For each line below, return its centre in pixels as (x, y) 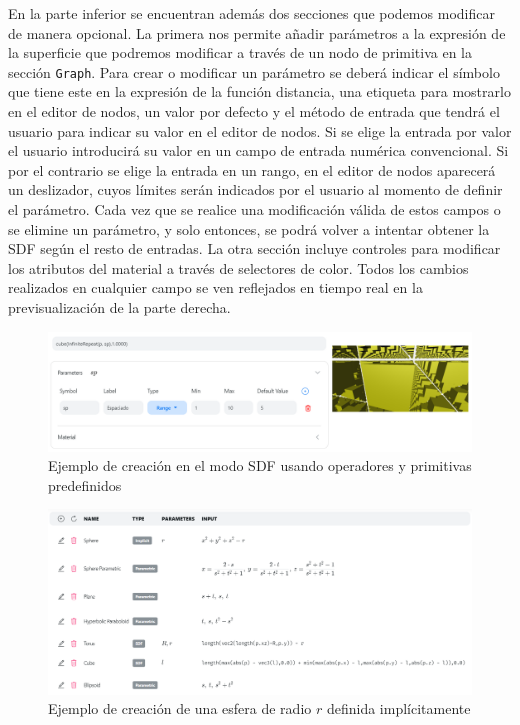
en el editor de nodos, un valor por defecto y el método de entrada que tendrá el (254, 111)
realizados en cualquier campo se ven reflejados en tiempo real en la (215, 287)
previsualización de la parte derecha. (119, 306)
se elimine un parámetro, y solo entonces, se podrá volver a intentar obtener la (249, 228)
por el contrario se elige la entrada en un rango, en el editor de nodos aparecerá (252, 169)
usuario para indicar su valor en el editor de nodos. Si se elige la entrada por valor (260, 130)
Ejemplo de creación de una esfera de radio (180, 708)
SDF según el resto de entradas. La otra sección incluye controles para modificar (254, 248)
